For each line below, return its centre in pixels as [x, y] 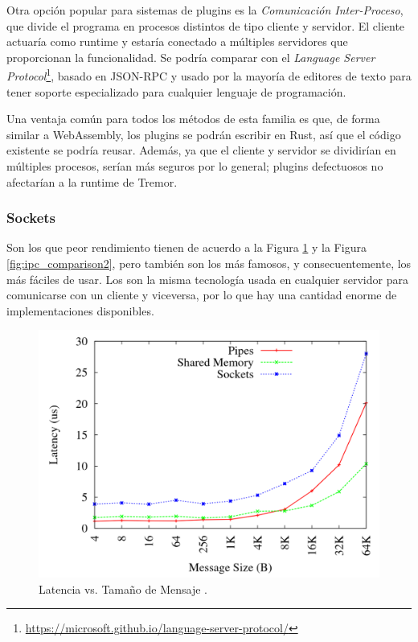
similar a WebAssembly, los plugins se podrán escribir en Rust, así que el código [204, 134]
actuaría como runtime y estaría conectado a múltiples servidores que [177, 41]
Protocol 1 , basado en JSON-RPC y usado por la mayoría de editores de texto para [209, 75]
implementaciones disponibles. [80, 310]
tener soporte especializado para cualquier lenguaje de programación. [176, 91]
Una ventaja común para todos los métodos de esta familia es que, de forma [193, 119]
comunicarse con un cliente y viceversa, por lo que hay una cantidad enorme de [202, 295]
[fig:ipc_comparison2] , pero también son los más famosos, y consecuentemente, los [209, 263]
